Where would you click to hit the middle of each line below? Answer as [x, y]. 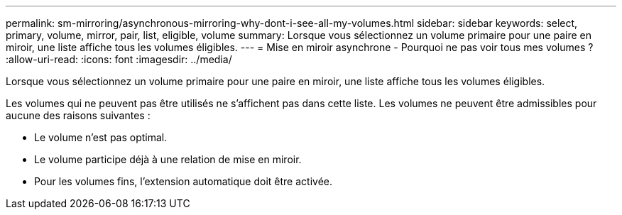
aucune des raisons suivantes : [78, 115]
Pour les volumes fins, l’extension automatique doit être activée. [183, 181]
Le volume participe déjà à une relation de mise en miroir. [168, 159]
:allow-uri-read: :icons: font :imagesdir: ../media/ [119, 59]
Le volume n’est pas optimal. [101, 137]
